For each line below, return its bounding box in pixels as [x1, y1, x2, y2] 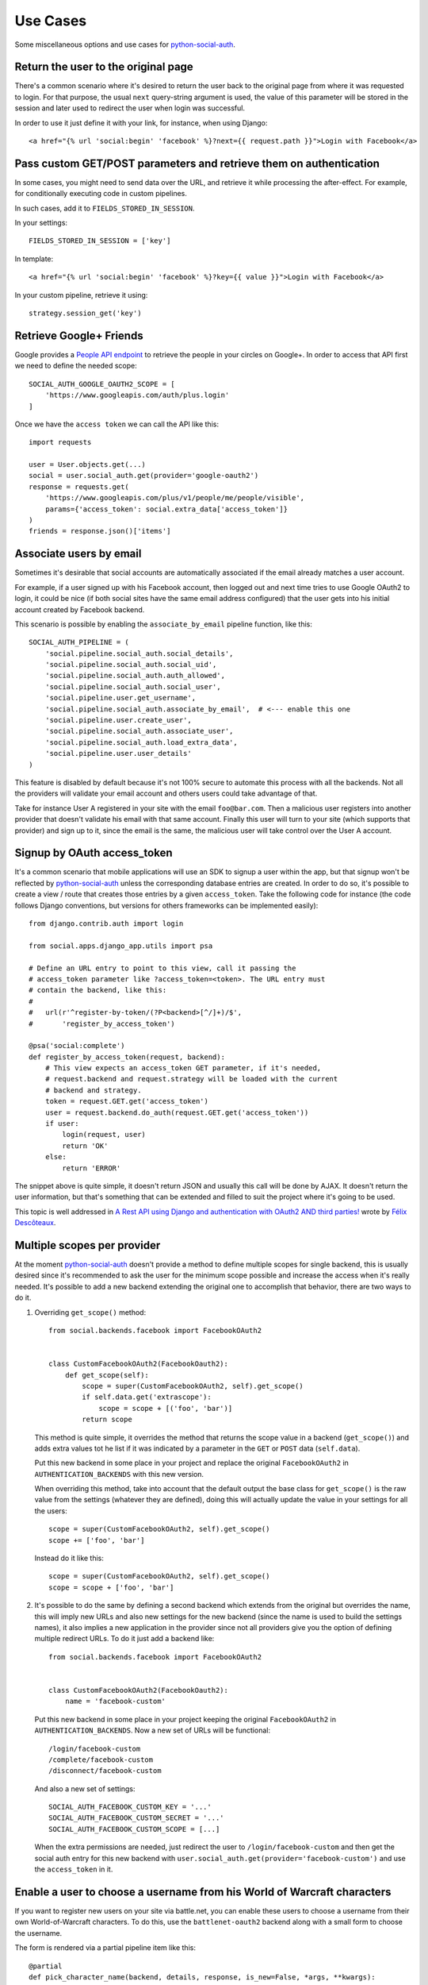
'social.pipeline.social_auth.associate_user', [44, 727, 234, 736]
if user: [44, 1120, 79, 1128]
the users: [34, 1505, 67, 1516]
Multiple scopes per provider [14, 1239, 161, 1252]
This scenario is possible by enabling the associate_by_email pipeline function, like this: [14, 619, 313, 629]
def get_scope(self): [64, 1370, 150, 1379]
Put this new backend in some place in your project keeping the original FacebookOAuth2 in [34, 1714, 337, 1724]
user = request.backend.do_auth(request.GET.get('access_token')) [44, 1108, 309, 1117]
